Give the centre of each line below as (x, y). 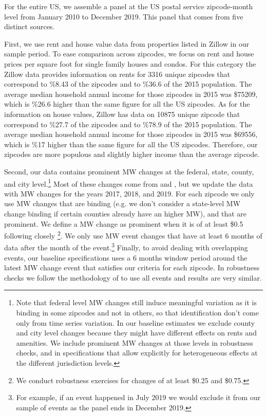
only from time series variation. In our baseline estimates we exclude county (136, 322)
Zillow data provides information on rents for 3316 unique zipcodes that (117, 74)
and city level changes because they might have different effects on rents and (136, 333)
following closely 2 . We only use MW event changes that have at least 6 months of (133, 235)
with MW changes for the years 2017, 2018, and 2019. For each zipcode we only (129, 193)
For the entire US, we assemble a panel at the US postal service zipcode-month (129, 6)
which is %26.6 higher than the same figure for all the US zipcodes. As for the (127, 104)
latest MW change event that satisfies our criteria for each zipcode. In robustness (132, 268)
